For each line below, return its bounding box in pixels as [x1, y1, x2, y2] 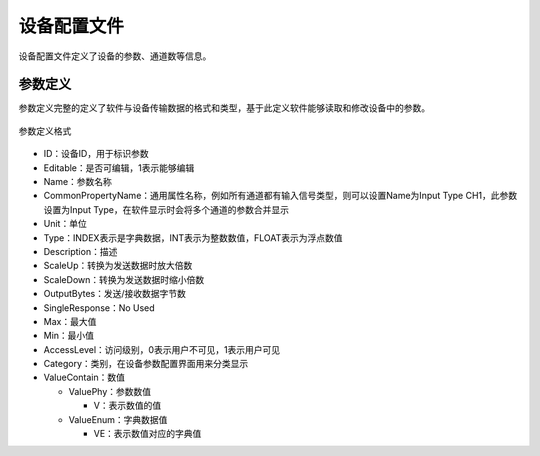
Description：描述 [43, 245, 118, 257]
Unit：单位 [43, 218, 87, 230]
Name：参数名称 [43, 176, 112, 188]
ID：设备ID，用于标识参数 [43, 148, 149, 160]
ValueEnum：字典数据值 [68, 413, 168, 425]
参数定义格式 [18, 125, 72, 137]
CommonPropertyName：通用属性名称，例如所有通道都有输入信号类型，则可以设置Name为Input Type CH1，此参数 [43, 190, 518, 202]
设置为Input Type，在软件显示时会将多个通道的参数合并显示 [43, 203, 290, 215]
